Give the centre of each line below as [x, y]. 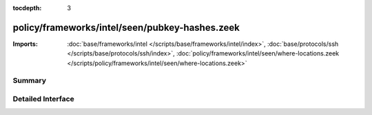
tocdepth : [27, 8]
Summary [30, 81]
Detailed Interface [44, 99]
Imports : [25, 44]
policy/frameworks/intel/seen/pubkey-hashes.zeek [126, 27]
